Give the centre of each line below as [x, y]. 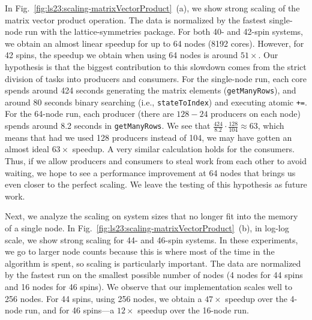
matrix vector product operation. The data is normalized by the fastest [136, 19]
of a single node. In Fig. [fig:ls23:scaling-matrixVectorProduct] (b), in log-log [147, 228]
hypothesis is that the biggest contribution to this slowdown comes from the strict [156, 66]
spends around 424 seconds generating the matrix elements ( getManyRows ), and [151, 90]
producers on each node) [256, 114]
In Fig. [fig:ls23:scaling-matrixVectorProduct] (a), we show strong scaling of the [152, 8]
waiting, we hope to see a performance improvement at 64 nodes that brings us [150, 172]
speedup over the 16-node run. [193, 310]
